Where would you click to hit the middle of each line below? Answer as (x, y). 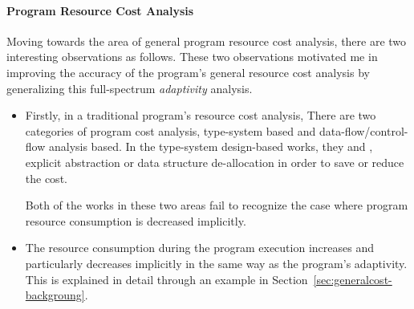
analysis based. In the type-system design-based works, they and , (211, 146)
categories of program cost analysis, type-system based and (170, 130)
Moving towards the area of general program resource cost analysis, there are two (207, 41)
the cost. (46, 178)
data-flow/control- (363, 130)
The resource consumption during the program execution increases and (199, 248)
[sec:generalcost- (353, 279)
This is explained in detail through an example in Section (166, 279)
